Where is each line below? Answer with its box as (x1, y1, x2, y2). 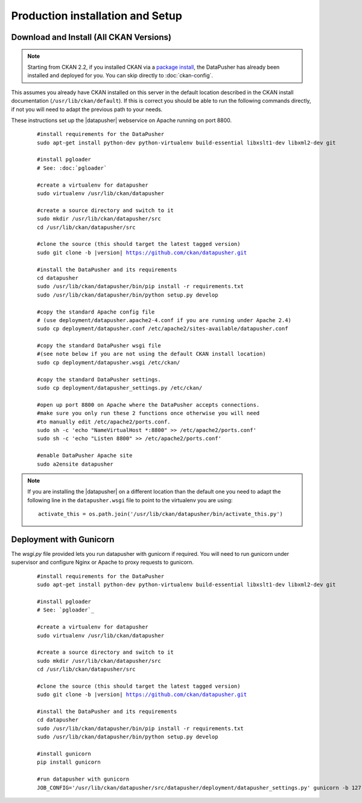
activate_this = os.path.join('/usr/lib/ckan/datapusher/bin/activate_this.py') (38, 511, 284, 518)
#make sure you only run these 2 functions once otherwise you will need (37, 410, 260, 417)
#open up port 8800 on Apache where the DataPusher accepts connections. (37, 401, 260, 408)
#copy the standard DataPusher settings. (37, 376, 161, 383)
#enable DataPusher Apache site (37, 452, 133, 459)
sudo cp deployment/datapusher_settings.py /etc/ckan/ (37, 384, 203, 392)
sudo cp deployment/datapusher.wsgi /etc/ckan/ (37, 359, 180, 366)
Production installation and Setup (11, 9, 182, 22)
